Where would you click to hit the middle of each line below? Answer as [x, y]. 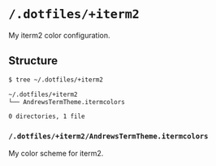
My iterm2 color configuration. [60, 35]
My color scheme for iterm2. [56, 153]
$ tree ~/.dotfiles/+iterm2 [56, 80]
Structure [33, 61]
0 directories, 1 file [47, 116]
